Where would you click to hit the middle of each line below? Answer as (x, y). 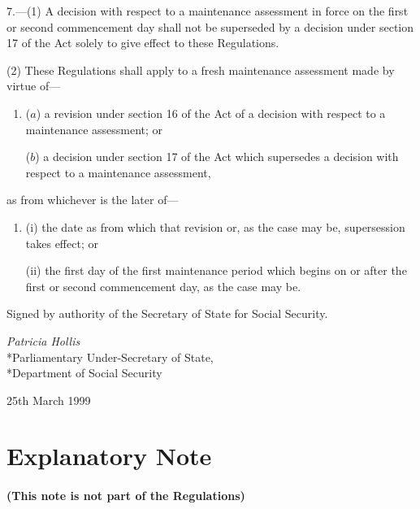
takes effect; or (62, 243)
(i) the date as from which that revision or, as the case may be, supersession (215, 226)
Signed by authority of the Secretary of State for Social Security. (167, 313)
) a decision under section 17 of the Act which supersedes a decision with (217, 157)
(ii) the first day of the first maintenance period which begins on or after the (216, 270)
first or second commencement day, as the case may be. (163, 286)
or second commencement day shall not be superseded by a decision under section (210, 26)
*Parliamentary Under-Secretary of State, (110, 357)
